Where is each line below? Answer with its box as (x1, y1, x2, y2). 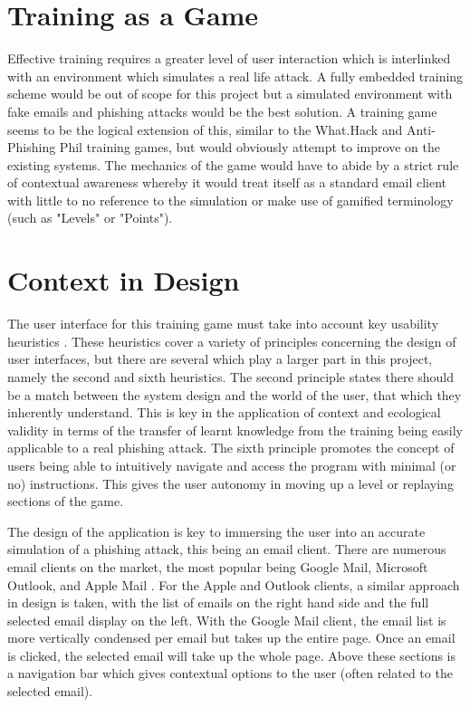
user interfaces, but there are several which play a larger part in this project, (7, 349, 433, 368)
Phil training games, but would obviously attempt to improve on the (59, 138, 440, 157)
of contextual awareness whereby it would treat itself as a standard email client (7, 173, 447, 192)
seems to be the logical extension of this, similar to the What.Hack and (7, 119, 403, 139)
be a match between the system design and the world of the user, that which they (7, 385, 462, 404)
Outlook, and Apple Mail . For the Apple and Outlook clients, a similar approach (7, 575, 460, 594)
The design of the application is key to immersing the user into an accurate (7, 521, 426, 540)
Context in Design (7, 262, 240, 299)
